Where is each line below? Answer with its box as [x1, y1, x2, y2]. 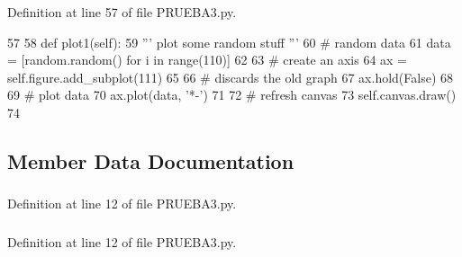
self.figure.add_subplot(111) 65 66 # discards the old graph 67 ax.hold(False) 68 [7, 67, 454, 86]
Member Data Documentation [7, 146, 294, 174]
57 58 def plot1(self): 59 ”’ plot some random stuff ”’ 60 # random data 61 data [7, 32, 451, 51]
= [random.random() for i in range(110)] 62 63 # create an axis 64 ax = [7, 50, 407, 69]
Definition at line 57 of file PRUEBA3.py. [7, 3, 237, 21]
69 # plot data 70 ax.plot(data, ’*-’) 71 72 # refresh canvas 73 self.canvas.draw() [7, 85, 457, 104]
